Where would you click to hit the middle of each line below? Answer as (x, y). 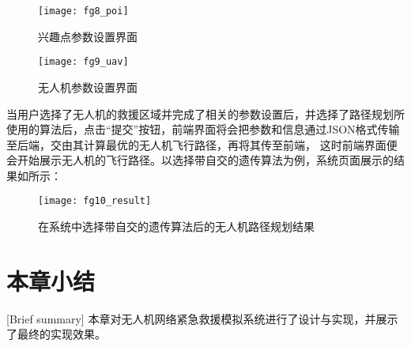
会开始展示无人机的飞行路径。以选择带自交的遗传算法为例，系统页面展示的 (200, 160)
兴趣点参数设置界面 (88, 36)
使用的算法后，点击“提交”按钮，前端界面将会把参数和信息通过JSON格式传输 (203, 129)
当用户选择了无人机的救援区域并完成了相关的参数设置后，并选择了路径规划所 (205, 113)
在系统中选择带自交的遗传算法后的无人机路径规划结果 (176, 226)
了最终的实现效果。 (56, 334)
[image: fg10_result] (95, 201)
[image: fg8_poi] (83, 11)
